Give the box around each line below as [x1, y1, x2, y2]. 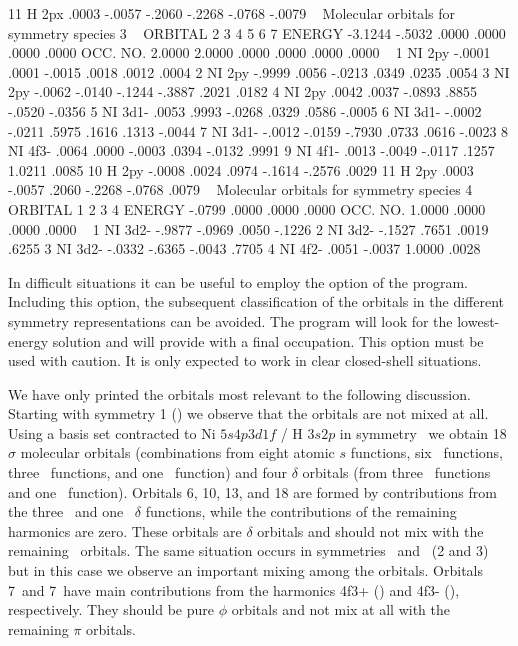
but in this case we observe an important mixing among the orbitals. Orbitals [8, 560, 483, 581]
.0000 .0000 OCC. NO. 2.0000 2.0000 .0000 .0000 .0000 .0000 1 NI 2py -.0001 [8, 42, 491, 63]
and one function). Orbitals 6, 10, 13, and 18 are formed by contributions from [8, 481, 497, 502]
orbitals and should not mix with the [257, 520, 484, 541]
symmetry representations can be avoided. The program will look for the [8, 310, 453, 331]
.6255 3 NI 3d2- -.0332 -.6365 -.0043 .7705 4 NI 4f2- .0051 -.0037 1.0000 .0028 [8, 238, 481, 259]
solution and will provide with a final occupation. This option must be [52, 330, 484, 351]
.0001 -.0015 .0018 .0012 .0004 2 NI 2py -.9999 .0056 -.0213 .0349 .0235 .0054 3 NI [8, 61, 510, 82]
